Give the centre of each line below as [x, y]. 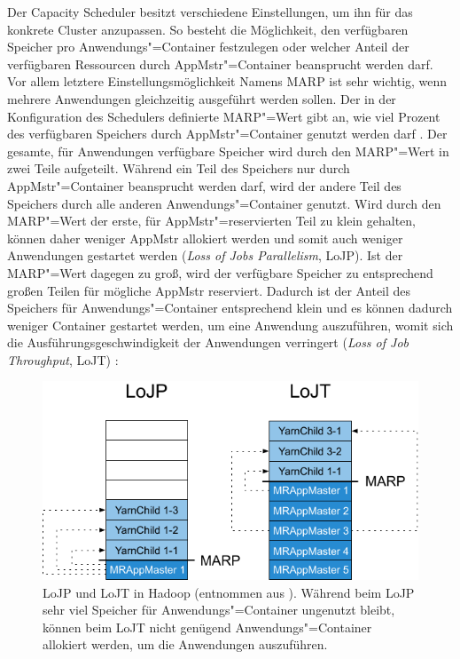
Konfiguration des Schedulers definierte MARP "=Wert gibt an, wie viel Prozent [224, 116]
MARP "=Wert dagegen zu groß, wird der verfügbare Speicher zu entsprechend [220, 272]
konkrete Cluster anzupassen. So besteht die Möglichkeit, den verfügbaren [208, 29]
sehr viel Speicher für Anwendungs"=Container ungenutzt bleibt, [219, 610]
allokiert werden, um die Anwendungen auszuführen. [185, 644]
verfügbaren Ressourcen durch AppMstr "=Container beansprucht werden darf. [220, 64]
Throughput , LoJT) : [63, 359]
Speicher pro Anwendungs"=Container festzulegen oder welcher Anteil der [208, 47]
